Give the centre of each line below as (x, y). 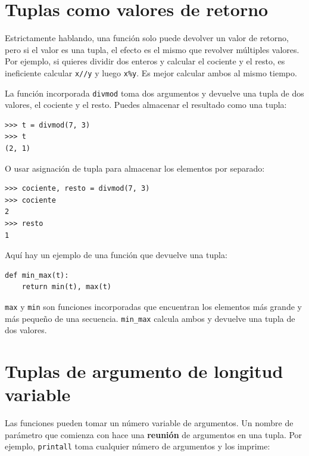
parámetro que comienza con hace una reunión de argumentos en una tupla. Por (154, 434)
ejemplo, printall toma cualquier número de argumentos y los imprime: (138, 446)
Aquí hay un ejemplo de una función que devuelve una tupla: (116, 255)
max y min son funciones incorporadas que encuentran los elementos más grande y (153, 306)
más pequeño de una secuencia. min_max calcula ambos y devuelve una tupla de (150, 318)
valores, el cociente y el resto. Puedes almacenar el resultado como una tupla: (146, 105)
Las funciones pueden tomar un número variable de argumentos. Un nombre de (149, 423)
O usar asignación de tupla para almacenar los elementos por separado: (135, 168)
